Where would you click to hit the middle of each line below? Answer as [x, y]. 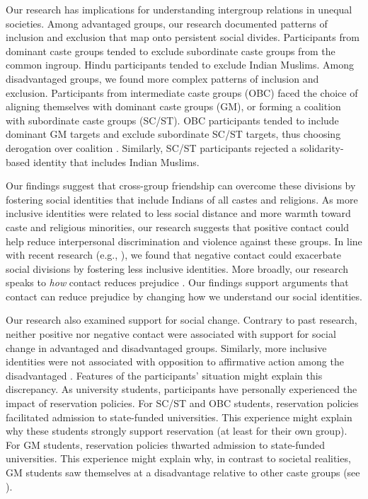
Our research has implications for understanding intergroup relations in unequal [179, 9]
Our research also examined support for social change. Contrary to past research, [182, 320]
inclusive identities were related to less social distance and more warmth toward [178, 213]
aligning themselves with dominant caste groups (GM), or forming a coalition [173, 106]
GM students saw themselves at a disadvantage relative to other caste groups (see [183, 472]
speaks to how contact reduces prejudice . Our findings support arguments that [177, 282]
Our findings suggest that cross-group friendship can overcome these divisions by [181, 186]
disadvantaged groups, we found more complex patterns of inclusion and [162, 78]
